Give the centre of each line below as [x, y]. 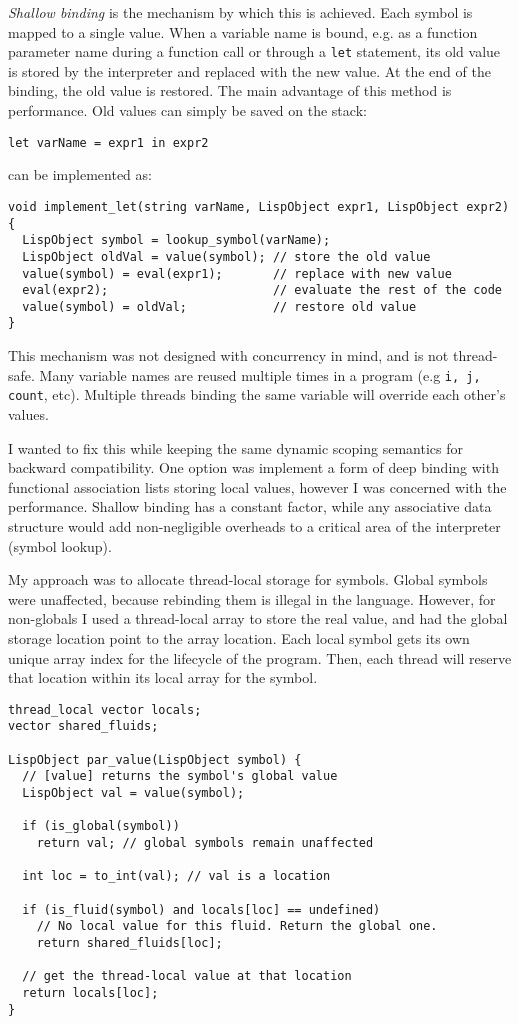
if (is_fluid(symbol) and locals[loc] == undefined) [201, 909]
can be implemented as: [80, 174]
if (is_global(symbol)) [101, 826]
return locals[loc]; [90, 992]
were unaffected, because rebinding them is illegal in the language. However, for [252, 598]
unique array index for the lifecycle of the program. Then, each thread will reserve [260, 657]
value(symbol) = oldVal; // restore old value [219, 306]
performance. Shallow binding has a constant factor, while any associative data [250, 506]
